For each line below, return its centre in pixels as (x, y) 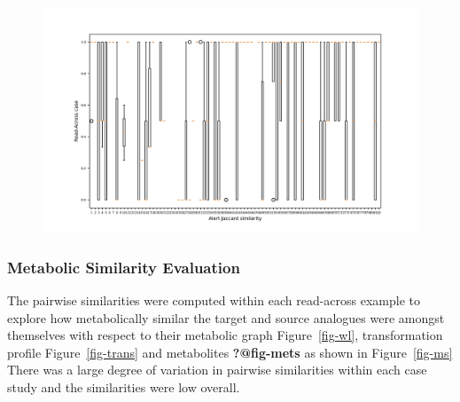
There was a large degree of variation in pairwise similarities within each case (217, 370)
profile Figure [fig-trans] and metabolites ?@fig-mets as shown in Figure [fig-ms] (230, 352)
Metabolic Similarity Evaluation (124, 267)
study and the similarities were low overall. (124, 387)
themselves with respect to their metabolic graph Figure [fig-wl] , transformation (225, 335)
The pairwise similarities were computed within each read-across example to (214, 300)
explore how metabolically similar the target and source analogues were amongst (226, 317)
